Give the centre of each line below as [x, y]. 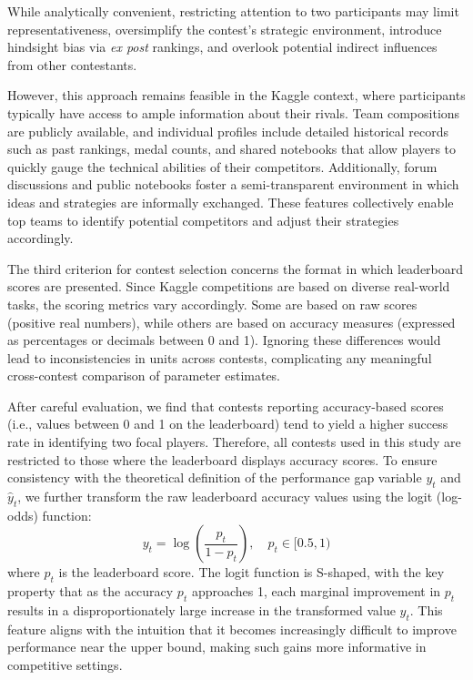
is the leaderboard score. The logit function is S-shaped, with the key [252, 572]
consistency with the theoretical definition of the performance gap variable [215, 477]
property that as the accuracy [91, 591]
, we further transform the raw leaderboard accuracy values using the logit [225, 497]
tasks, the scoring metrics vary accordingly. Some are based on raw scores [212, 304]
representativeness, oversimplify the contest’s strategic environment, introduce [225, 29]
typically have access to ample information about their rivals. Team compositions [234, 112]
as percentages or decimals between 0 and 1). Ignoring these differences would [224, 340]
